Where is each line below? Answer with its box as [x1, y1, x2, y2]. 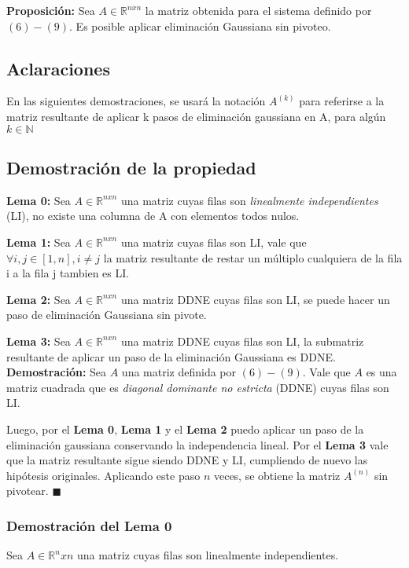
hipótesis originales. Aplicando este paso [6, 467, 201, 483]
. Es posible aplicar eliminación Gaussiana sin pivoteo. [69, 17, 331, 34]
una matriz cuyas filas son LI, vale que [120, 233, 307, 250]
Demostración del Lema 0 [6, 515, 172, 535]
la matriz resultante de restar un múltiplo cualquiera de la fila [103, 249, 403, 266]
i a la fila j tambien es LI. [6, 265, 130, 281]
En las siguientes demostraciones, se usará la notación [6, 93, 266, 109]
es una [366, 364, 397, 380]
